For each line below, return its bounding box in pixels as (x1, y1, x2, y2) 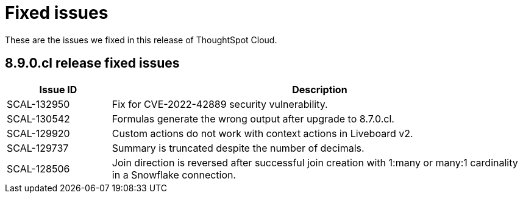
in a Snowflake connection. (112, 168, 237, 181)
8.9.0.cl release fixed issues (5, 55, 180, 71)
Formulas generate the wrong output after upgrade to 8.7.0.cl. (112, 112, 394, 125)
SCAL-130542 (7, 112, 70, 125)
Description (292, 83, 347, 96)
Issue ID (39, 83, 77, 96)
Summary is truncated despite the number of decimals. (112, 141, 365, 154)
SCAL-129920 (7, 127, 70, 140)
